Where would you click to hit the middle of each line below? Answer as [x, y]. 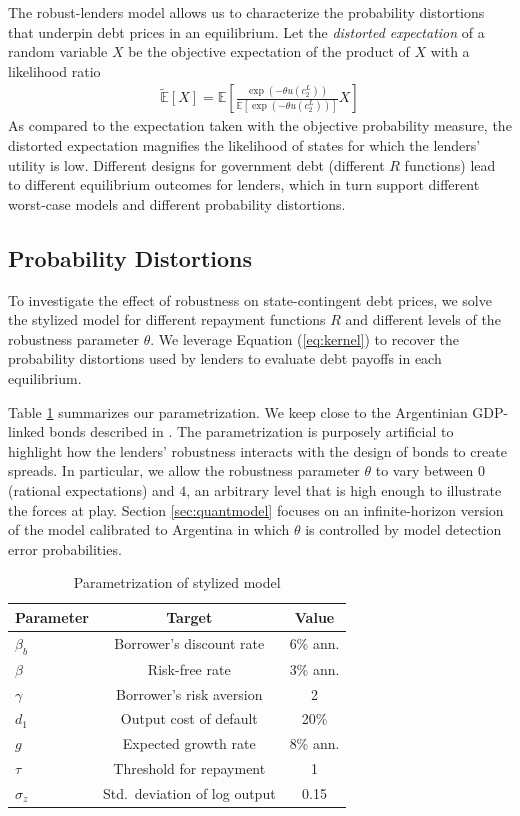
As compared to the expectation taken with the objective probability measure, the [260, 125]
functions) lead [450, 164]
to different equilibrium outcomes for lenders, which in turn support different [244, 184]
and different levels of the [423, 319]
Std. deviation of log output [189, 793]
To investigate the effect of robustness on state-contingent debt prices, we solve [250, 299]
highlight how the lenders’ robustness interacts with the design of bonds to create [257, 450]
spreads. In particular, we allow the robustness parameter [184, 470]
